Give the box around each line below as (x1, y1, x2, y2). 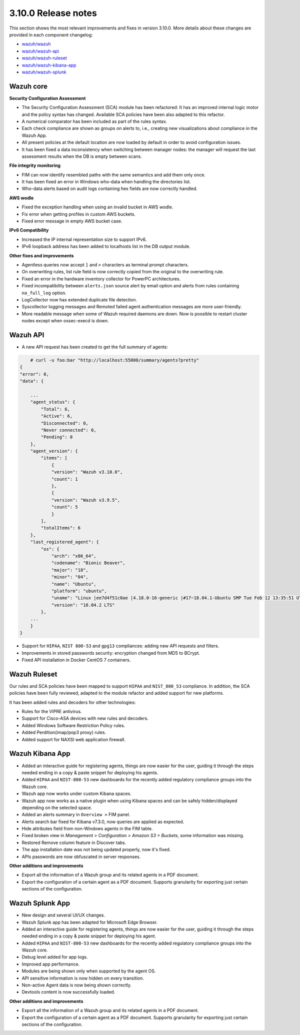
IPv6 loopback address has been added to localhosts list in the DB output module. (21, 243, 191, 249)
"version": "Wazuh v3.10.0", (51, 469, 123, 475)
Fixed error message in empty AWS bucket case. (21, 218, 122, 224)
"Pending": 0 (40, 434, 73, 440)
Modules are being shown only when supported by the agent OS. (21, 968, 156, 974)
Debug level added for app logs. (21, 954, 88, 960)
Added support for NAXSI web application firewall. (21, 736, 126, 742)
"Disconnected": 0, (40, 420, 88, 426)
